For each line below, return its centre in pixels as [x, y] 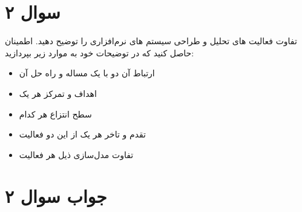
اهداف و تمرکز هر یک [58, 93]
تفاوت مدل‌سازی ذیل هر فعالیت [76, 154]
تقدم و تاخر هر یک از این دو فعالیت [82, 134]
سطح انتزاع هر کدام [55, 114]
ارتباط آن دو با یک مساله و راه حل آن [87, 73]
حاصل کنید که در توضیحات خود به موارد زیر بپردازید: [100, 52]
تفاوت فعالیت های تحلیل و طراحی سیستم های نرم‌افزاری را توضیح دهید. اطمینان [151, 41]
